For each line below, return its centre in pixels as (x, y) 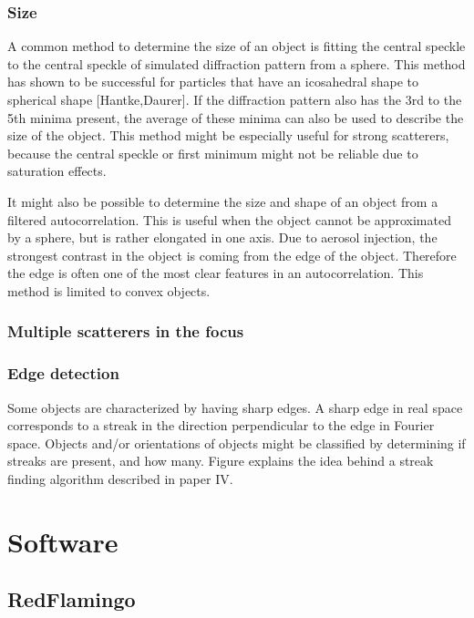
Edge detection (63, 373)
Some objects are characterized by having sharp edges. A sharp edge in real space (235, 407)
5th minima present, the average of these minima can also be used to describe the (236, 117)
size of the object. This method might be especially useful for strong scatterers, (228, 135)
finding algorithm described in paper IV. (120, 478)
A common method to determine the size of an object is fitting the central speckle (237, 46)
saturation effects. (57, 171)
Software (63, 541)
